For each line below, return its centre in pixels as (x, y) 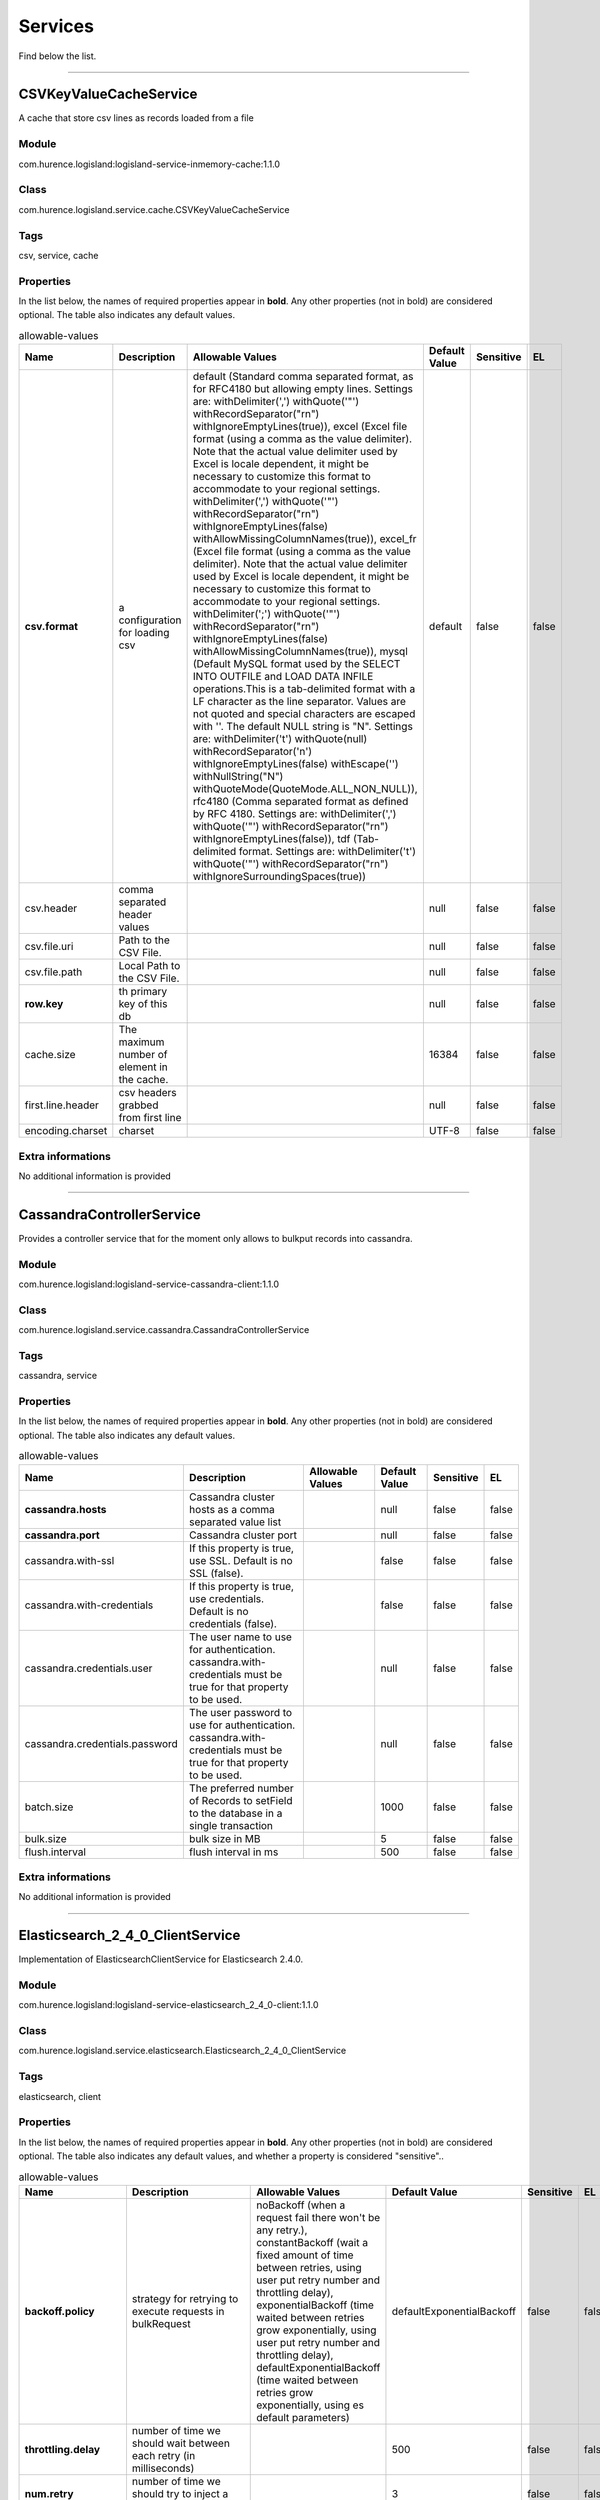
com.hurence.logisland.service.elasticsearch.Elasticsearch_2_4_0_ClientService (182, 2051)
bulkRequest (161, 2323)
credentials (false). (232, 1623)
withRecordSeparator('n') (252, 752)
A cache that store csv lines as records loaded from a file (136, 118)
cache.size (50, 1055)
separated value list (235, 1522)
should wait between (180, 2443)
